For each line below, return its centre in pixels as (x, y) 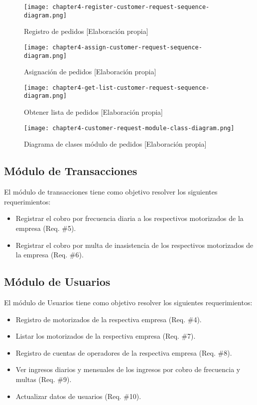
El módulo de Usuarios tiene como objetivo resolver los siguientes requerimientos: (128, 302)
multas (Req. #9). (44, 379)
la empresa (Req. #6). (50, 255)
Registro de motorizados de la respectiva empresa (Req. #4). (109, 319)
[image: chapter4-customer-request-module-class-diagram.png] (129, 128)
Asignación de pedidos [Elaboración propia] (90, 72)
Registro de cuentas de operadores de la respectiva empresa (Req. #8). (124, 352)
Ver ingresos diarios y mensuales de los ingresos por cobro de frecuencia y (128, 369)
